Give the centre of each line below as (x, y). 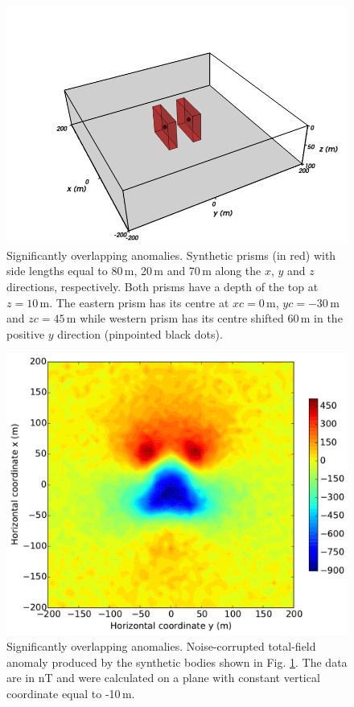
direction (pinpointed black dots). (140, 333)
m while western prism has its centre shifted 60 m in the (204, 318)
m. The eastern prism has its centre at (134, 302)
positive (26, 333)
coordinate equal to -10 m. (71, 694)
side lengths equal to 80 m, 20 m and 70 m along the (134, 271)
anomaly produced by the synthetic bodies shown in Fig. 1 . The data (177, 662)
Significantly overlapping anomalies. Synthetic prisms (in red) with (171, 255)
